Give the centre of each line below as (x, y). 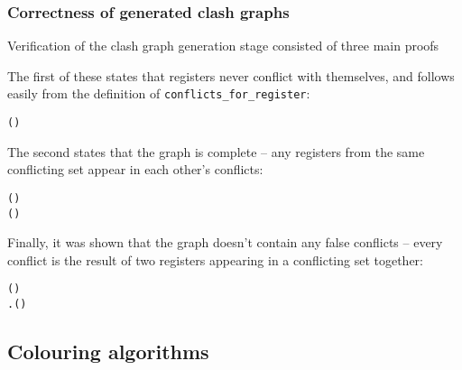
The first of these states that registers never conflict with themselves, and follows (231, 75)
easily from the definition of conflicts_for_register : (159, 93)
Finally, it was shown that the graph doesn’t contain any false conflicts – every (225, 242)
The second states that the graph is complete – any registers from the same (216, 151)
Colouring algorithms (108, 351)
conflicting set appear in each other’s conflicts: (135, 169)
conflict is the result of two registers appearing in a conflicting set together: (216, 259)
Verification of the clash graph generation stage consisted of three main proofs (223, 46)
